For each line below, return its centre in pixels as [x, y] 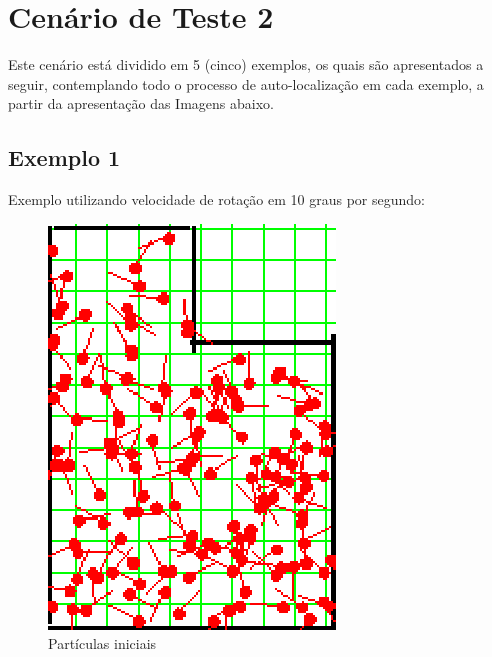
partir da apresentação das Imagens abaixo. [141, 103]
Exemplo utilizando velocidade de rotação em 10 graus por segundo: [216, 199]
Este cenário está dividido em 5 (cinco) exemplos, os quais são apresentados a [246, 64]
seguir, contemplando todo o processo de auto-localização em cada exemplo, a [246, 83]
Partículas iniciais [102, 643]
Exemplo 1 [64, 157]
